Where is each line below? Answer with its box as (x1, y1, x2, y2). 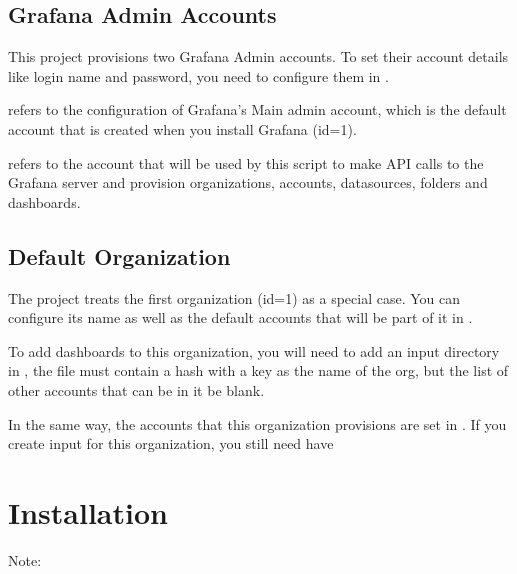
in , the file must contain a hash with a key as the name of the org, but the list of (8, 360, 509, 381)
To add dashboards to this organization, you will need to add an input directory (8, 340, 500, 361)
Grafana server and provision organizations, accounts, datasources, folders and (8, 172, 488, 193)
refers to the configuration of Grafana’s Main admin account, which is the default (8, 99, 507, 120)
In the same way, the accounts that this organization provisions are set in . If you (8, 413, 507, 434)
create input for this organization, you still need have (8, 433, 334, 454)
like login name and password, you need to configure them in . (8, 65, 389, 86)
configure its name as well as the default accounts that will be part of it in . (8, 307, 473, 328)
